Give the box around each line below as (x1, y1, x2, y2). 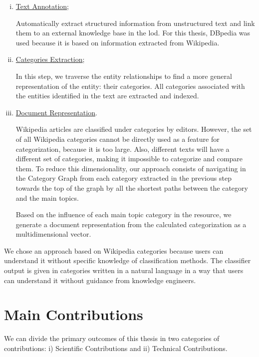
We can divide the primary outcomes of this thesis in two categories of (4, 333, 220, 344)
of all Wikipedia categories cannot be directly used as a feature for (15, 133, 220, 144)
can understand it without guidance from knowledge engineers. (4, 275, 196, 285)
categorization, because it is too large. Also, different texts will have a (15, 143, 230, 154)
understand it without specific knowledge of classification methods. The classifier (4, 255, 251, 266)
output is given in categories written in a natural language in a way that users (4, 265, 244, 276)
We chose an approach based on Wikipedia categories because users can (4, 245, 224, 256)
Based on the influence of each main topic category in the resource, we (15, 209, 232, 220)
